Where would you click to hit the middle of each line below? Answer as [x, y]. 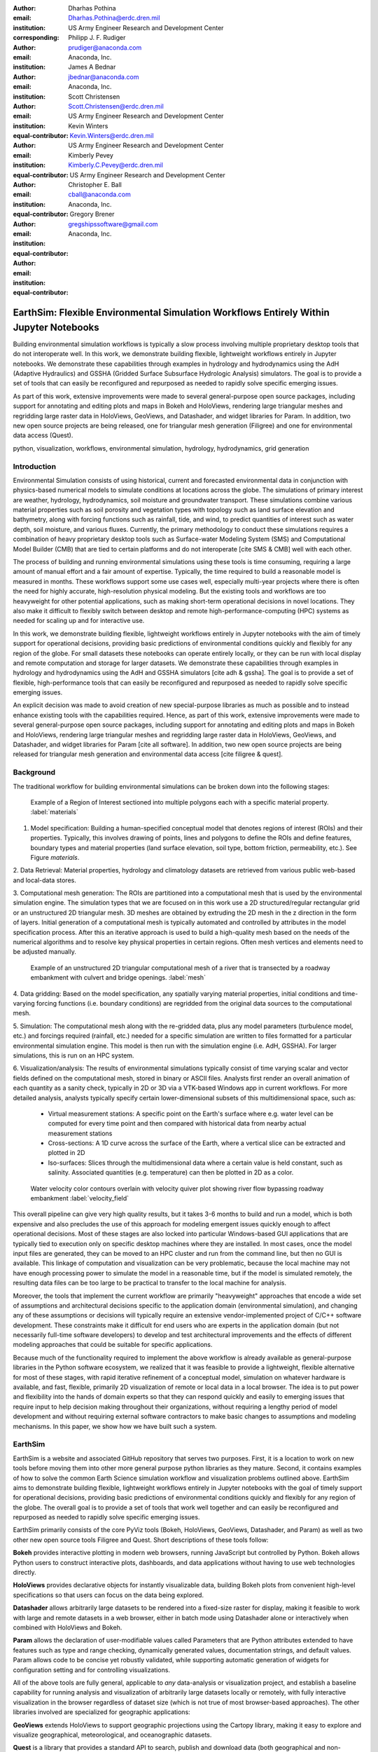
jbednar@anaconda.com [104, 76]
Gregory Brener [92, 214]
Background [34, 772]
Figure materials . [55, 857]
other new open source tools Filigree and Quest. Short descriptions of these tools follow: [141, 1540]
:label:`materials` [54, 812]
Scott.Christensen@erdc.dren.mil [116, 106]
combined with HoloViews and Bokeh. [68, 1627]
